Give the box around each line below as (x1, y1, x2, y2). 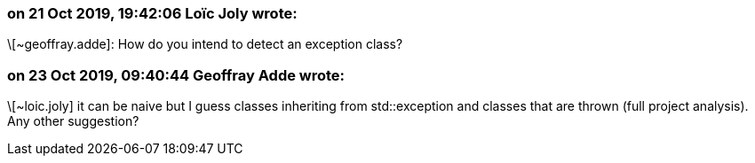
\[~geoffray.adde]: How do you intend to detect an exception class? (7, 36, 403, 52)
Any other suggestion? (7, 113, 139, 129)
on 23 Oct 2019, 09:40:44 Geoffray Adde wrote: (7, 66, 346, 84)
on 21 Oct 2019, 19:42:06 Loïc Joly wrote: (7, 4, 298, 22)
